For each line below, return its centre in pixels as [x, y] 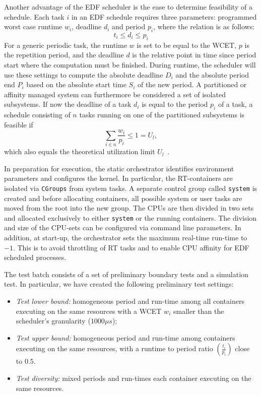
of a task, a [235, 104]
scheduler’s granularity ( [53, 321]
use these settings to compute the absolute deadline [84, 74]
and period [129, 26]
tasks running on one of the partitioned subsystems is [162, 115]
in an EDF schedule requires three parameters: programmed [164, 16]
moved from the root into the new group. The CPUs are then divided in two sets [129, 208]
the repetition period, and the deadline [64, 55]
